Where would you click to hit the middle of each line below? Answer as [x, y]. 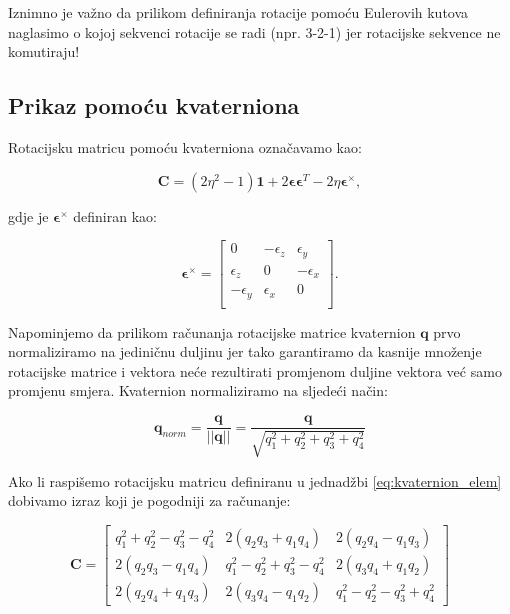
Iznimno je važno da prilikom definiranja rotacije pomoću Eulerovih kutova [238, 12]
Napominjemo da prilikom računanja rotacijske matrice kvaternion [212, 331]
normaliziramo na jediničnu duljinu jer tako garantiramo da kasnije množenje [245, 351]
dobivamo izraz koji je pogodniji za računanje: [149, 500]
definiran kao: [115, 215]
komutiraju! [44, 51]
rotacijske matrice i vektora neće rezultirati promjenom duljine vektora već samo [255, 370]
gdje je [28, 215]
